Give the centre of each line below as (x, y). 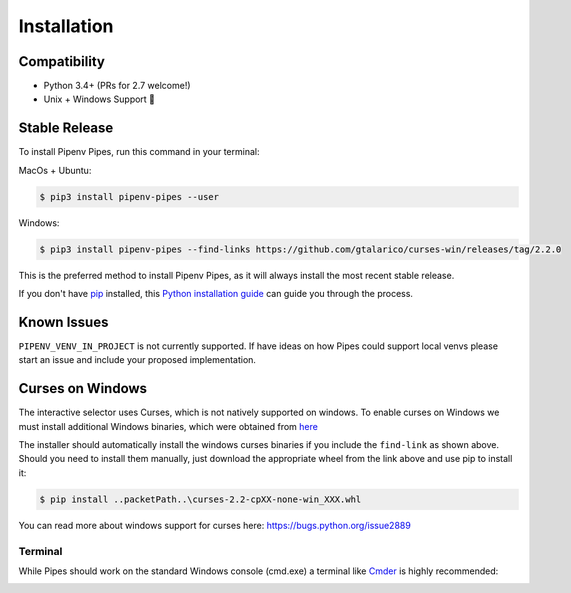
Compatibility (61, 61)
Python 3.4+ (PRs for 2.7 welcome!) (117, 86)
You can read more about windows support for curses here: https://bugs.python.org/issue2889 (215, 525)
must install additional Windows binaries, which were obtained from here (168, 426)
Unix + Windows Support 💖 (99, 99)
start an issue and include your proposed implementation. (137, 360)
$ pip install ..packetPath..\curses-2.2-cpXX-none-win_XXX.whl (200, 499)
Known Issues (63, 321)
